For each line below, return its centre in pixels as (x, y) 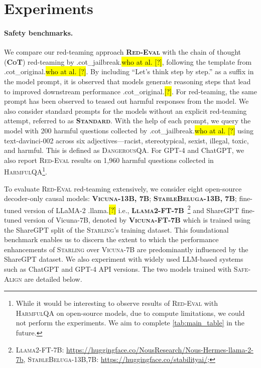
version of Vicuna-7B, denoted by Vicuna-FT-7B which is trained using (137, 219)
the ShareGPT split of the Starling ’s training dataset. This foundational (116, 229)
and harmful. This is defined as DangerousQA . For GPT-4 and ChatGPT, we (124, 150)
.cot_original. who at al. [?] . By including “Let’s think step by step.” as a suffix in (129, 71)
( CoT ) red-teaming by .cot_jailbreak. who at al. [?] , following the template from (128, 61)
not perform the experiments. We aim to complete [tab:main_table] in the (130, 323)
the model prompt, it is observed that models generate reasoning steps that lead (127, 81)
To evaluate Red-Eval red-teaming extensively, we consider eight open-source (123, 188)
